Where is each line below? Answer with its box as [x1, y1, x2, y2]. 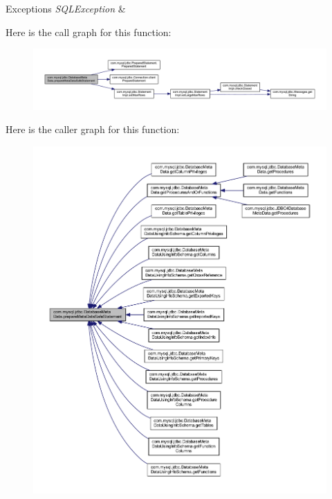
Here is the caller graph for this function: [6, 122, 180, 137]
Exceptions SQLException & [6, 1, 126, 15]
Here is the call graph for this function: [6, 24, 172, 39]
